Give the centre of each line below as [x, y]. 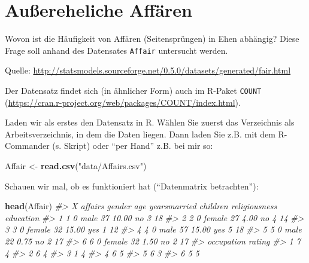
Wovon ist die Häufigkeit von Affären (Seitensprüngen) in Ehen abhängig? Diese [152, 39]
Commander [27, 146]
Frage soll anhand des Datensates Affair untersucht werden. [116, 50]
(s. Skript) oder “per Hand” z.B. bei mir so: [133, 146]
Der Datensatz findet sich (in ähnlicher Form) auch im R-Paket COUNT [133, 90]
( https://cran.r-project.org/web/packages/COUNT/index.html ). [123, 102]
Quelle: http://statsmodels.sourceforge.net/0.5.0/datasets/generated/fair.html [148, 70]
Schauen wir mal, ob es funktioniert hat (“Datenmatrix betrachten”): [132, 186]
